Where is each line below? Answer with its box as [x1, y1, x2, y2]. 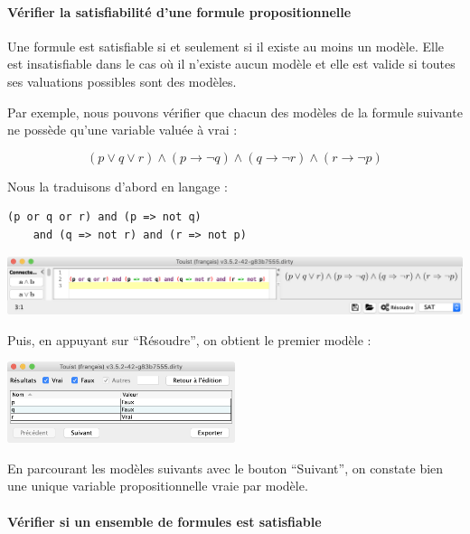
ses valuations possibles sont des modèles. [7, 71, 237, 90]
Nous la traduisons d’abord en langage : [7, 176, 228, 195]
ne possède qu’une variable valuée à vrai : [7, 120, 238, 139]
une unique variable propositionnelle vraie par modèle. [7, 476, 308, 495]
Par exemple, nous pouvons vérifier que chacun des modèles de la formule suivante [7, 102, 463, 121]
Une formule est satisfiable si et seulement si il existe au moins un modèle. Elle [7, 36, 444, 55]
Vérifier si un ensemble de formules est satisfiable [7, 511, 322, 530]
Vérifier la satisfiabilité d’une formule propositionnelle [7, 2, 352, 21]
